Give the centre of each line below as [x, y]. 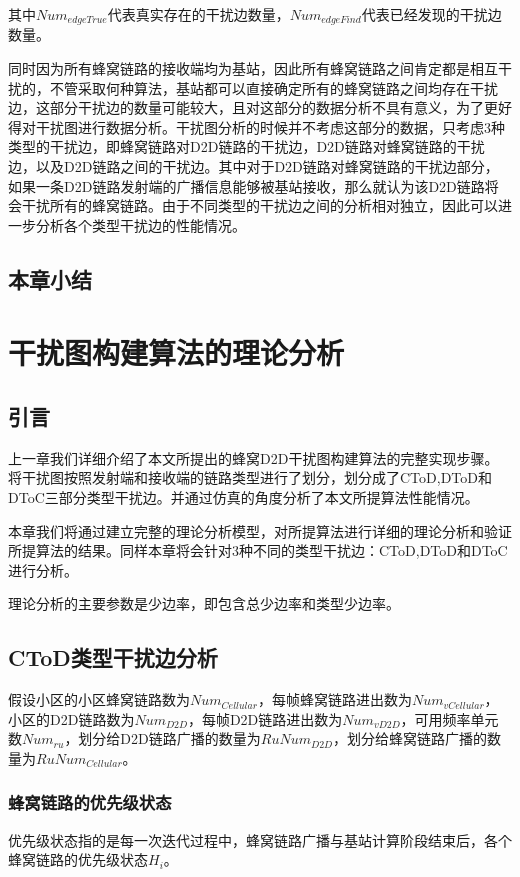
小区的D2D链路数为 [71, 718]
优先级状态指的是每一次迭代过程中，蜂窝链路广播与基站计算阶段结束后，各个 [260, 839]
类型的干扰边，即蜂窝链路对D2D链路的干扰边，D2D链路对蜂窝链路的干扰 [246, 146]
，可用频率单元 [449, 718]
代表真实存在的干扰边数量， [198, 14]
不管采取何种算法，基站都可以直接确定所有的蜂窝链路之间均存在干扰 [273, 87]
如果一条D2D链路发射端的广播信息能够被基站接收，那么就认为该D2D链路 [246, 185]
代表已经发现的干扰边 [431, 14]
